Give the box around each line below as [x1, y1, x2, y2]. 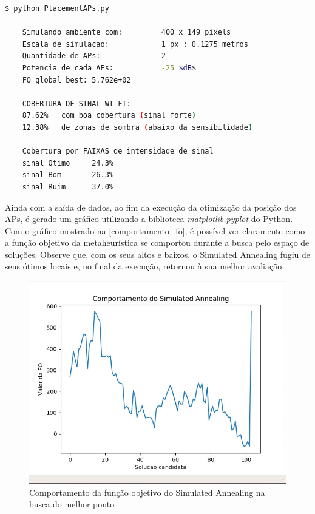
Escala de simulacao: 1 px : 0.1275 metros [22, 39, 248, 49]
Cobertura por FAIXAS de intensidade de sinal [22, 147, 214, 156]
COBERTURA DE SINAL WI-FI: [22, 99, 131, 108]
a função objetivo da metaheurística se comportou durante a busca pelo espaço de [5, 236, 310, 249]
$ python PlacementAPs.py [5, 4, 109, 13]
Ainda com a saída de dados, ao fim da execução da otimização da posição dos [5, 200, 297, 213]
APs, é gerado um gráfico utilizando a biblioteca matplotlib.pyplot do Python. [5, 212, 293, 225]
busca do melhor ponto [29, 498, 115, 510]
